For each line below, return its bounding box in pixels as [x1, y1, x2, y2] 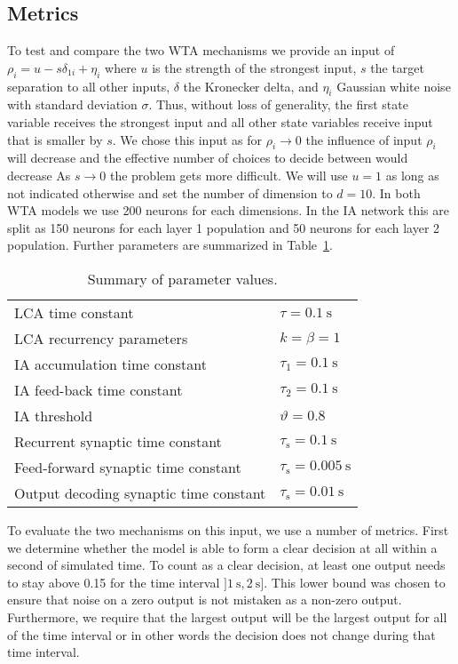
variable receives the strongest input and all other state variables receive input [7, 112, 433, 131]
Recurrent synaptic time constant [14, 430, 222, 452]
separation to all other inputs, [7, 76, 170, 95]
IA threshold [14, 404, 93, 426]
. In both [372, 183, 421, 202]
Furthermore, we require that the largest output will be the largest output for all [7, 607, 447, 626]
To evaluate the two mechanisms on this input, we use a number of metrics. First [7, 520, 449, 539]
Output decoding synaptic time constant [14, 482, 266, 503]
